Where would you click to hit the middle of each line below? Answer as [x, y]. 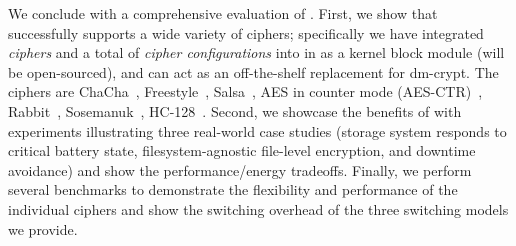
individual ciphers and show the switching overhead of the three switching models [258, 208]
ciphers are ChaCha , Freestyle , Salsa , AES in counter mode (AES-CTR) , [245, 91]
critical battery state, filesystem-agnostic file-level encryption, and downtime [242, 150]
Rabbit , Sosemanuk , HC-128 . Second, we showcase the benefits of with [235, 110]
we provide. [43, 228]
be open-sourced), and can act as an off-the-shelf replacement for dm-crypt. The [253, 71]
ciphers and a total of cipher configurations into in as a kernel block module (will [256, 52]
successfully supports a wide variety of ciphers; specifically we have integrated [246, 32]
